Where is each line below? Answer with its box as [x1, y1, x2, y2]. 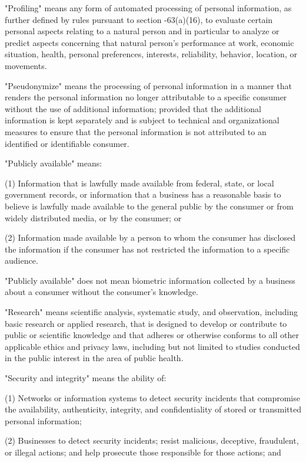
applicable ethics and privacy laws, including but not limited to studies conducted [5, 340, 300, 352]
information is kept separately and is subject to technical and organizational [5, 114, 280, 126]
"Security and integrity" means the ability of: [5, 372, 167, 384]
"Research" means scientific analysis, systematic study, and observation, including [5, 306, 298, 318]
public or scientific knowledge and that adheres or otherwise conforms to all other [5, 329, 299, 341]
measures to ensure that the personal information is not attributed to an [5, 125, 267, 137]
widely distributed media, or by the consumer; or [5, 211, 182, 224]
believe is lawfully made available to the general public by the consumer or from [5, 199, 294, 212]
